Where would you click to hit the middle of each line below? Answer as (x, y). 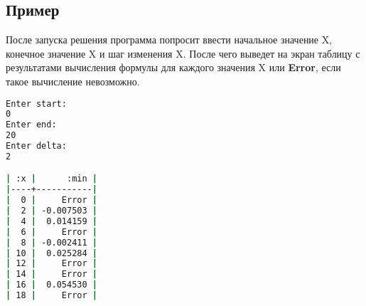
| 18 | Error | (52, 296)
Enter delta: (36, 146)
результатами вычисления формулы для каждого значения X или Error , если (173, 67)
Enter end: (31, 125)
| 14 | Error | (52, 274)
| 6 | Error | (52, 232)
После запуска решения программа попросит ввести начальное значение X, (169, 39)
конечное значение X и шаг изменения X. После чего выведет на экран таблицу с (183, 53)
